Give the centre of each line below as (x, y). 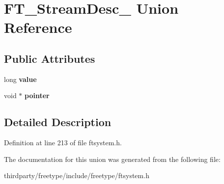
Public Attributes (50, 58)
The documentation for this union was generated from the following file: (112, 159)
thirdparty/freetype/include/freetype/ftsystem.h (77, 175)
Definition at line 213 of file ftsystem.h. (63, 143)
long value (20, 79)
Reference (38, 27)
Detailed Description (58, 122)
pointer (37, 95)
